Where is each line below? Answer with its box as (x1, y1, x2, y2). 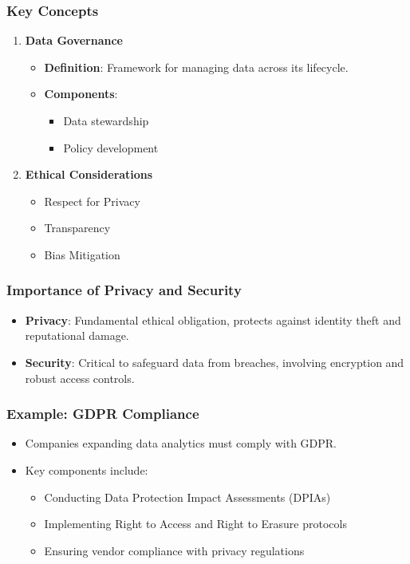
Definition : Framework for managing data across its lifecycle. (44, 58, 349, 75)
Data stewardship (63, 112, 149, 128)
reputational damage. (25, 327, 129, 344)
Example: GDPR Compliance (6, 404, 199, 424)
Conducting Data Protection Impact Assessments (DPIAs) (44, 488, 331, 505)
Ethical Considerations (25, 166, 153, 183)
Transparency (44, 219, 111, 236)
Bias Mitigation (44, 246, 120, 262)
